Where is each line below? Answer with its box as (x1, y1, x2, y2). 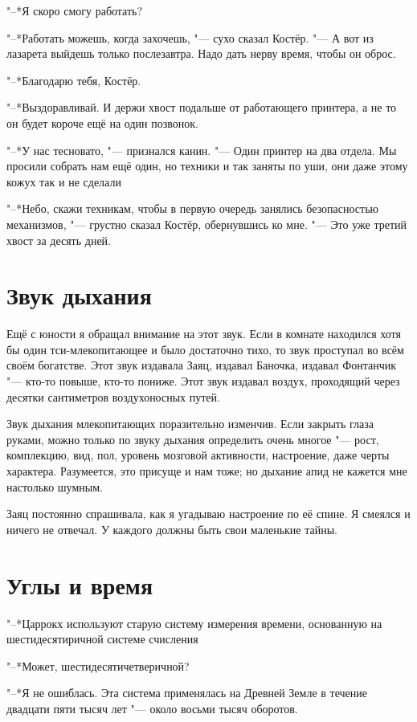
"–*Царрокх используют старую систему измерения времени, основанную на (6, 614, 382, 631)
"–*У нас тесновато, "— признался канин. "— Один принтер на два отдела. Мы (6, 141, 397, 158)
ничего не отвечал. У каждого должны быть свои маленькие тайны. (6, 520, 338, 537)
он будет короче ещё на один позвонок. (6, 114, 198, 131)
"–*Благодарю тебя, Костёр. (6, 71, 141, 88)
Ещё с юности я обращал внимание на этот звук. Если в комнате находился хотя (6, 325, 401, 342)
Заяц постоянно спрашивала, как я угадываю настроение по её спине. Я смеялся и (6, 505, 411, 522)
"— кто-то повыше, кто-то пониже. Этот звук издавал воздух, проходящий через (6, 373, 400, 390)
